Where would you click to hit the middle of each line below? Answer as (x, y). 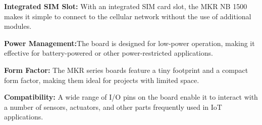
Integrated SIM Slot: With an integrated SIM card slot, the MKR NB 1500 (126, 6)
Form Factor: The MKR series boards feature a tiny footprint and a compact (126, 70)
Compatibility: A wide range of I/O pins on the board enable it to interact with (131, 97)
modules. (18, 26)
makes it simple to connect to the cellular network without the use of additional (128, 16)
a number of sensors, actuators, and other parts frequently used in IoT (113, 107)
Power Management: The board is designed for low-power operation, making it (129, 43)
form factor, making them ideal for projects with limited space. (102, 80)
